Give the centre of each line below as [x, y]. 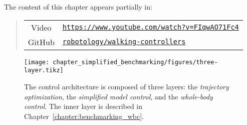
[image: [37, 62]
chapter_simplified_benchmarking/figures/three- [135, 62]
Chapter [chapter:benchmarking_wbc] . [84, 116]
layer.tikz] [44, 71]
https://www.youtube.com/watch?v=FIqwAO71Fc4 [151, 27]
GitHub [41, 42]
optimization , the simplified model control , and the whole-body [118, 96]
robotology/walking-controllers [124, 42]
